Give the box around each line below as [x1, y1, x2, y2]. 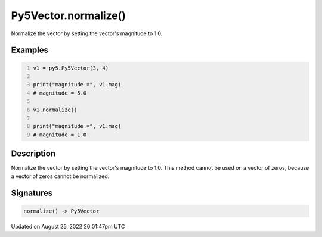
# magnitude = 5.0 [33, 89, 87, 96]
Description [11, 149, 56, 159]
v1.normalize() [33, 106, 78, 113]
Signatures [11, 188, 53, 198]
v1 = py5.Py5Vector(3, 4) [33, 64, 109, 71]
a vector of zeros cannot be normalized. [11, 173, 110, 180]
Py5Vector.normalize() [11, 9, 126, 22]
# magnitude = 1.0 [33, 131, 87, 138]
